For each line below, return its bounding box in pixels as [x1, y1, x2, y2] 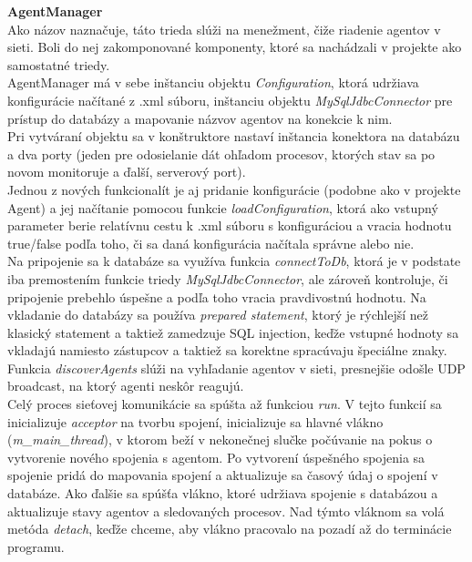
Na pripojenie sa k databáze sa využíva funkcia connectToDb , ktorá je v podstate [7, 251, 461, 271]
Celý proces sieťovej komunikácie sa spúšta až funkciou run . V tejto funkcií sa [7, 394, 442, 414]
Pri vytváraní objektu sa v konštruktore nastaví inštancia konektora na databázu [7, 127, 460, 146]
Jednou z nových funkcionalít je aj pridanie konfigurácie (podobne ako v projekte [7, 179, 461, 199]
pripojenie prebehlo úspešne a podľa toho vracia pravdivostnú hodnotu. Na [7, 287, 426, 306]
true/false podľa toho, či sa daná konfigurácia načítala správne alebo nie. [7, 233, 415, 252]
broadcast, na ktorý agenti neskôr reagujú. [7, 376, 244, 395]
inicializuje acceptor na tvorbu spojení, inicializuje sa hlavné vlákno [7, 412, 384, 431]
